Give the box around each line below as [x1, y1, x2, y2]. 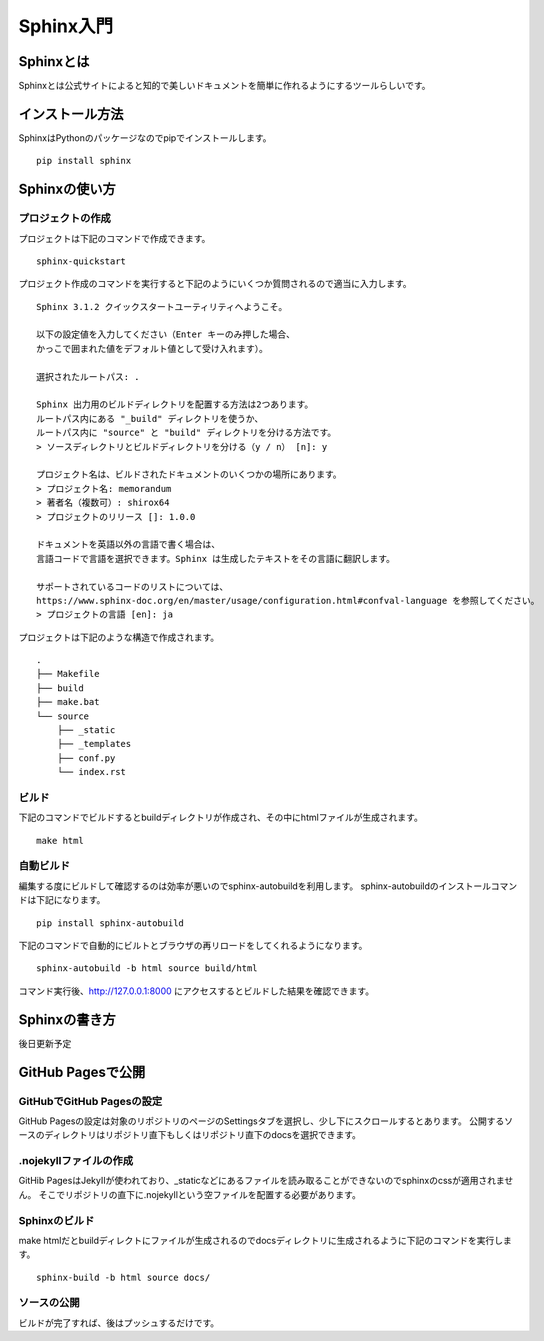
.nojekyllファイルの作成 [18, 1154, 134, 1168]
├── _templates [56, 738, 132, 750]
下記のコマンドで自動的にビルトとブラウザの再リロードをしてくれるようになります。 [18, 940, 368, 952]
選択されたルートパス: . [36, 371, 140, 382]
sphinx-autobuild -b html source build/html [36, 963, 259, 974]
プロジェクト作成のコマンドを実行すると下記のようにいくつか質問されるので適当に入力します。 [18, 278, 412, 290]
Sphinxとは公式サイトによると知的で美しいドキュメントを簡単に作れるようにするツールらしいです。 [18, 80, 431, 92]
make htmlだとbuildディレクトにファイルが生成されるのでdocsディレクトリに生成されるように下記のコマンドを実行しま [18, 1234, 512, 1246]
